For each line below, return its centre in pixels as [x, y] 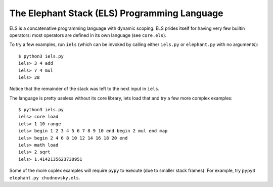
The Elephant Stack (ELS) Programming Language [116, 13]
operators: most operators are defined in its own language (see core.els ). [88, 35]
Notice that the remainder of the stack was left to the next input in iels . [84, 89]
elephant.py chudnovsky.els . [45, 177]
